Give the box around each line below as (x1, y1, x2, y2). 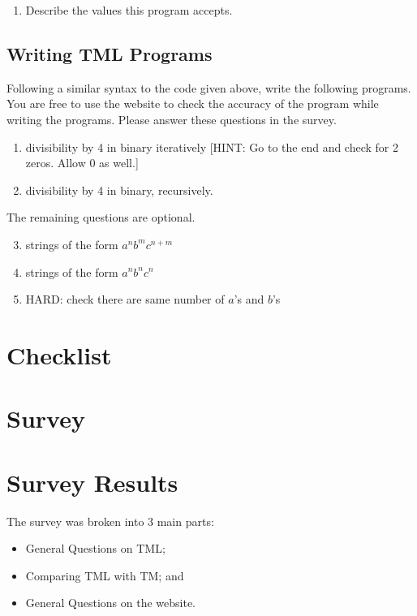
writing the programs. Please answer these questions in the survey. (6, 110, 337, 127)
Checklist (6, 338, 112, 371)
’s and (234, 291, 264, 308)
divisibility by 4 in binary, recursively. (25, 181, 213, 198)
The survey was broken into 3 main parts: (6, 512, 214, 529)
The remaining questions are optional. (6, 209, 196, 226)
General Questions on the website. (25, 594, 196, 611)
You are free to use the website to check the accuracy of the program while (6, 95, 379, 112)
